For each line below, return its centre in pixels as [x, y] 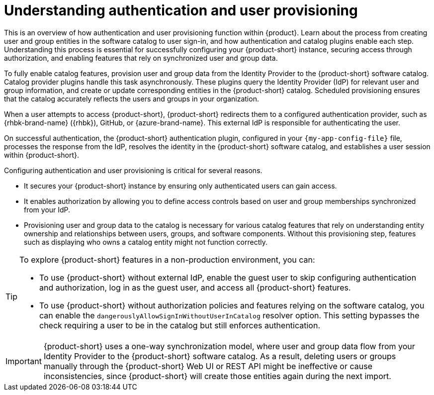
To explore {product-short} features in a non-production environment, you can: [167, 259]
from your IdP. [47, 209]
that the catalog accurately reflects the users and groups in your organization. [131, 99]
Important [24, 361]
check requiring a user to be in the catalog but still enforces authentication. [180, 325]
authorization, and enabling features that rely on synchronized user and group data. [141, 58]
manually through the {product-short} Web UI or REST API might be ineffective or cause [208, 366]
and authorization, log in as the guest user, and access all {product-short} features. [195, 287]
